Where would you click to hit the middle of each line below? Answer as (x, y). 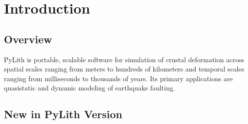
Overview (28, 39)
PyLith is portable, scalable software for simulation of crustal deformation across (124, 59)
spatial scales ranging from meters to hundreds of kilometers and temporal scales (124, 69)
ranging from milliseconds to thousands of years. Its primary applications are (118, 78)
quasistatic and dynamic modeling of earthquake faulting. (90, 88)
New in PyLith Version (63, 114)
